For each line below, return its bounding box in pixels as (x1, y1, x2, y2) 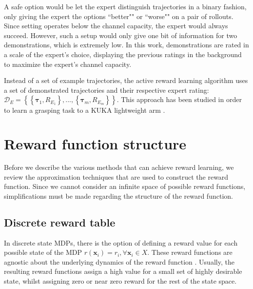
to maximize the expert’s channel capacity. (4, 59, 132, 69)
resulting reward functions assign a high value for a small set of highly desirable (4, 266, 242, 276)
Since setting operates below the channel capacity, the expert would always (4, 21, 228, 31)
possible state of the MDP (4, 247, 82, 257)
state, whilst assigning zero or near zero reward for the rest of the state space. (4, 276, 237, 286)
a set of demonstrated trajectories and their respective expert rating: (4, 84, 209, 95)
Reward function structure (4, 134, 187, 154)
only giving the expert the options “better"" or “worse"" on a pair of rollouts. (4, 11, 234, 21)
